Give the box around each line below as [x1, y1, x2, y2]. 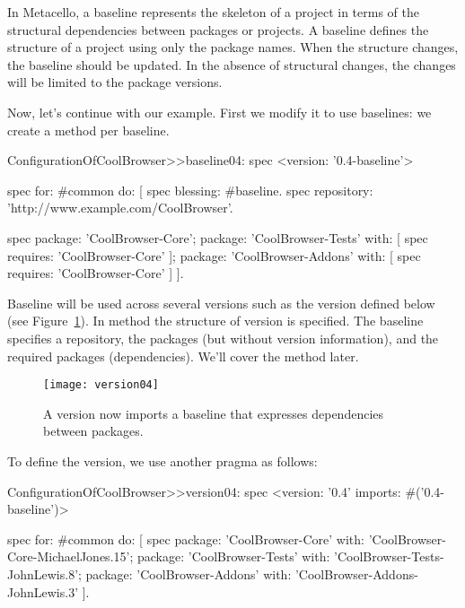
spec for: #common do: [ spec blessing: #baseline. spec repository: [7, 180, 373, 199]
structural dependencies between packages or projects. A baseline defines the [7, 20, 429, 39]
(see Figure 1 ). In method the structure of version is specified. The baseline [7, 311, 424, 330]
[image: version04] [43, 378, 159, 392]
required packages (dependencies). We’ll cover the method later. [7, 346, 359, 365]
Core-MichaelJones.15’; [7, 547, 134, 566]
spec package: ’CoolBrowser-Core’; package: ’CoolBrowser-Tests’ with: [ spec [7, 228, 428, 247]
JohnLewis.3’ [7, 582, 79, 601]
